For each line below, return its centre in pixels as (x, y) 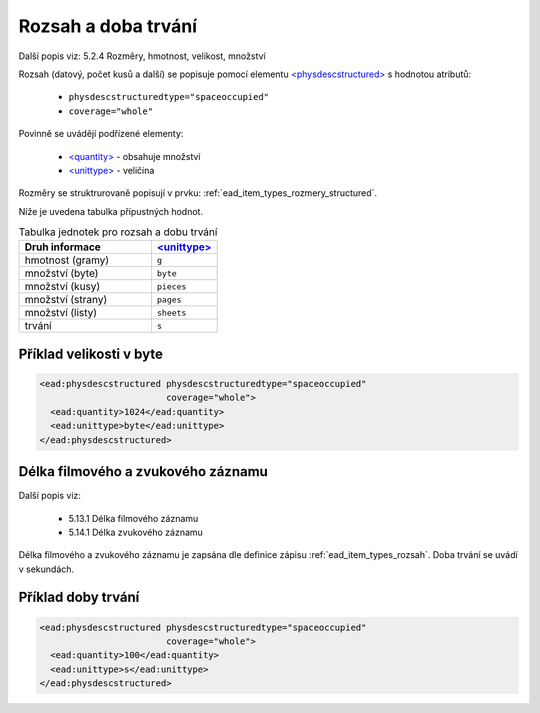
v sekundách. (46, 569)
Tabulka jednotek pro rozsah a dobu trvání (118, 232)
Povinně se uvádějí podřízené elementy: (101, 134)
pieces (171, 286)
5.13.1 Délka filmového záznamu (133, 518)
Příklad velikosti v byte (91, 353)
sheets (171, 312)
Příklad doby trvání (79, 597)
